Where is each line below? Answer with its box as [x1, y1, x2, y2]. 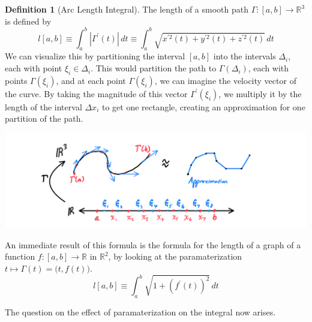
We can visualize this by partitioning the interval [5, 50, 185, 62]
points [5, 74, 28, 86]
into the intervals [213, 50, 276, 62]
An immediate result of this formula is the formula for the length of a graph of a [5, 238, 301, 251]
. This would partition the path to [91, 62, 217, 74]
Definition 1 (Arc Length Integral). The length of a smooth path [5, 3, 248, 15]
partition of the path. [5, 112, 83, 125]
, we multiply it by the [218, 87, 302, 100]
